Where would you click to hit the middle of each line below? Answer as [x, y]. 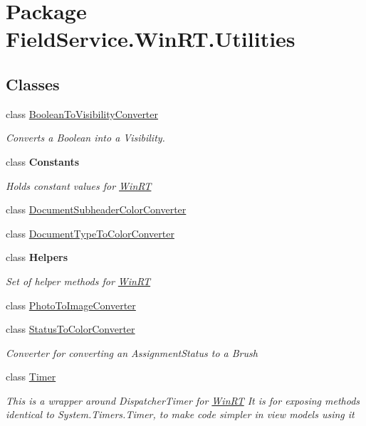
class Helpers [37, 257]
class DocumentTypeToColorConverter [90, 233]
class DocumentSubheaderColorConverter [96, 209]
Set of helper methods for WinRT [78, 281]
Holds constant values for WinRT [79, 185]
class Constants [42, 161]
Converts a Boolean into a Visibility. [85, 138]
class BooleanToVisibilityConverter [82, 113]
